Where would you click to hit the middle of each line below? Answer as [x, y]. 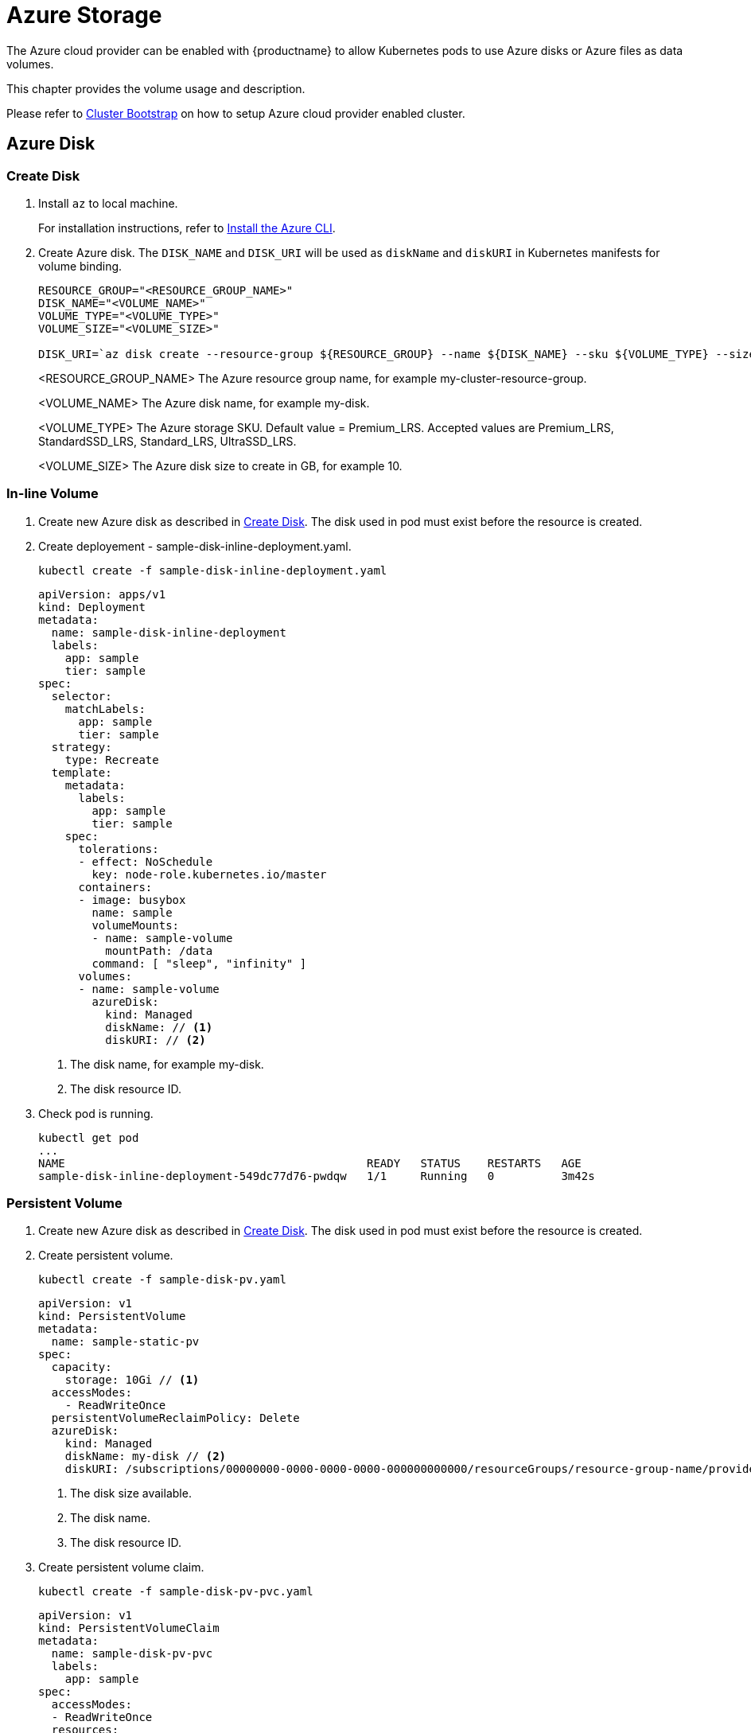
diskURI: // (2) [156, 1040]
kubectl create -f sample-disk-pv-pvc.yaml [176, 1592]
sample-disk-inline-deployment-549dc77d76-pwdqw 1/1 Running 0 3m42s [317, 1176]
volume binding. [80, 266]
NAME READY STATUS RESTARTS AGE [310, 1163]
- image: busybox [132, 900]
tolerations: [119, 849]
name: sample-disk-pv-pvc [132, 1654]
